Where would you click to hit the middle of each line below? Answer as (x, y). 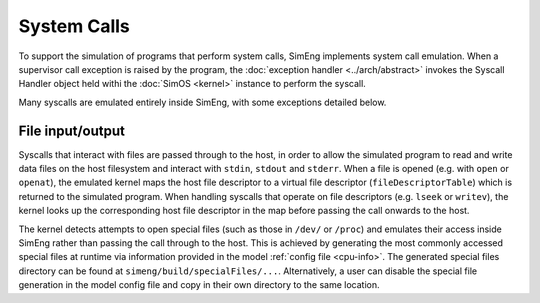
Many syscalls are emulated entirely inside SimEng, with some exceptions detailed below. (202, 102)
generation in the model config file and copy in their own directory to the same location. (199, 285)
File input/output (71, 130)
